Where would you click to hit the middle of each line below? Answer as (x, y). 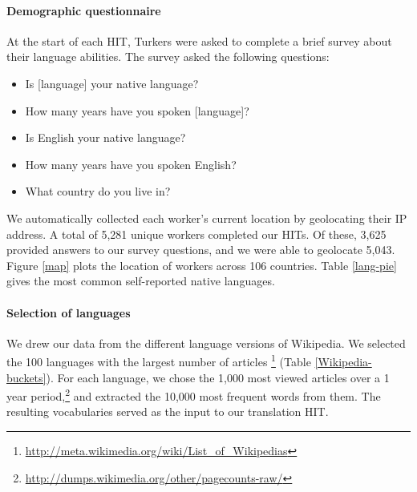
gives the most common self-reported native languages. (141, 281)
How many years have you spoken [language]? (137, 110)
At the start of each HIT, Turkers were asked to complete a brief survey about (199, 40)
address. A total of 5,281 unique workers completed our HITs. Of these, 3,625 (196, 234)
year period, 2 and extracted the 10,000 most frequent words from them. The (194, 395)
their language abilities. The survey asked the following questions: (168, 56)
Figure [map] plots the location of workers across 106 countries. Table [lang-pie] (202, 265)
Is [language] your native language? (112, 83)
